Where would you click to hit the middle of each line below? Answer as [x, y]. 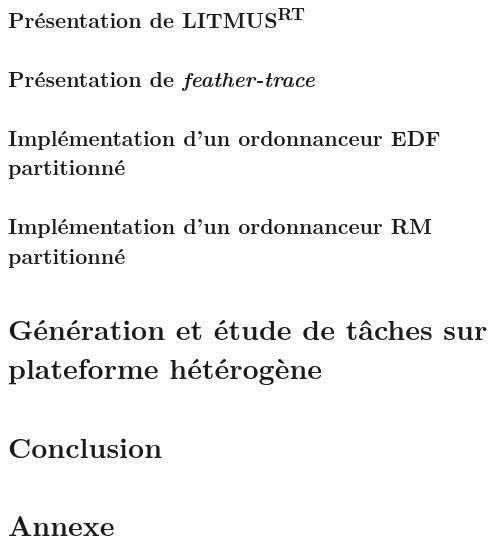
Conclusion [85, 445]
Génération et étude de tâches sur [248, 328]
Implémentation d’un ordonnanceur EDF [224, 136]
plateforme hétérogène [165, 367]
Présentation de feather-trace [161, 78]
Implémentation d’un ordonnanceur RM [220, 225]
